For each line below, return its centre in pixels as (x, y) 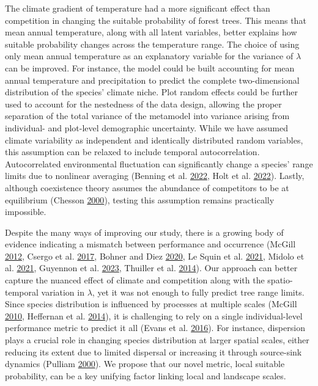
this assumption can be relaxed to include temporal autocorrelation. (132, 152)
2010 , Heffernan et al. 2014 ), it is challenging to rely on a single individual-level (154, 315)
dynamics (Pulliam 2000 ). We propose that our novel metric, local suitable (145, 364)
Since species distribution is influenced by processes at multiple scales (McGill (151, 304)
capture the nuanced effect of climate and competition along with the (135, 280)
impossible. (26, 212)
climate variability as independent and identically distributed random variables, (154, 140)
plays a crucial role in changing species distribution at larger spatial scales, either (157, 340)
